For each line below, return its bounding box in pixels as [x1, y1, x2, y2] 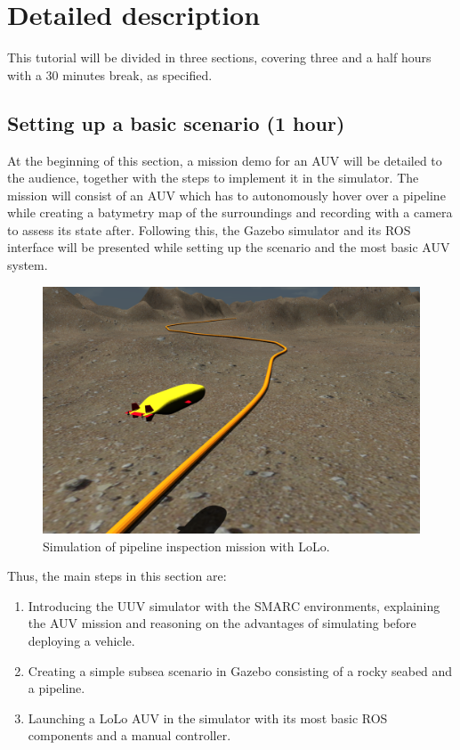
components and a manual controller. [28, 726, 231, 745]
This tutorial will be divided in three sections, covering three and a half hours [7, 48, 432, 67]
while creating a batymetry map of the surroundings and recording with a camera [7, 203, 453, 222]
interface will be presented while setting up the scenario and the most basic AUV [7, 238, 450, 257]
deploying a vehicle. [28, 632, 135, 650]
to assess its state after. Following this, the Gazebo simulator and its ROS [7, 220, 411, 239]
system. [7, 256, 48, 274]
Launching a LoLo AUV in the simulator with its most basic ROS [28, 708, 388, 727]
